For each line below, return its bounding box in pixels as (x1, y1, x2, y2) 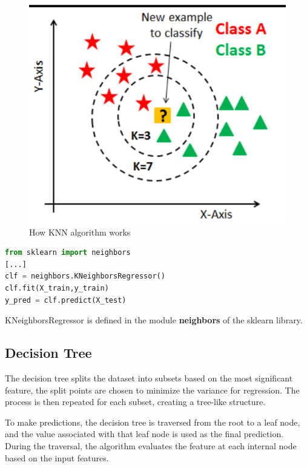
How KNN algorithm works (29, 225, 131, 238)
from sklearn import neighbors (5, 248, 131, 257)
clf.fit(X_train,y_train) (5, 284, 109, 293)
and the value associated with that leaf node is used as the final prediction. (5, 427, 284, 440)
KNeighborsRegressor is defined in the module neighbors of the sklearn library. (5, 314, 303, 326)
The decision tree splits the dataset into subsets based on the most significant (5, 372, 293, 384)
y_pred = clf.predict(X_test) (5, 295, 127, 305)
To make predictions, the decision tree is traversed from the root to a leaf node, (5, 415, 300, 428)
